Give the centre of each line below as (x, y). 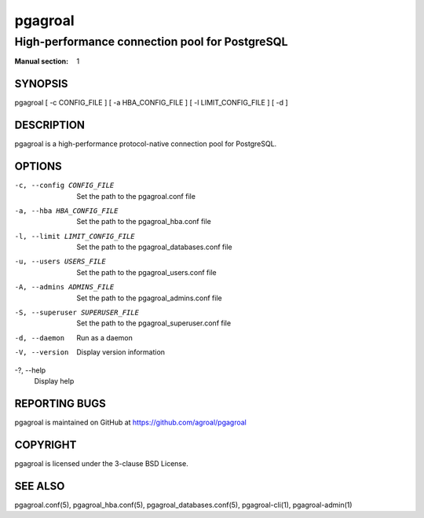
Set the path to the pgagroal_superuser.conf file (154, 323)
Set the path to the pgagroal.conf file (136, 196)
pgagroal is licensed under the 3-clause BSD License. (101, 463)
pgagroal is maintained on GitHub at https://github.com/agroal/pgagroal (130, 422)
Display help (54, 380)
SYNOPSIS (41, 84)
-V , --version (42, 353)
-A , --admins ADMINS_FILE (64, 287)
